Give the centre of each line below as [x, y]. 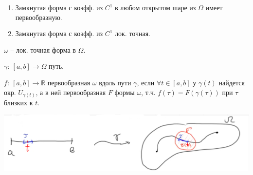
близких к [18, 103]
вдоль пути [115, 82]
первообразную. [39, 17]
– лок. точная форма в [43, 49]
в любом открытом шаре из [155, 7]
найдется [232, 82]
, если [146, 82]
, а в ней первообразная [71, 92]
